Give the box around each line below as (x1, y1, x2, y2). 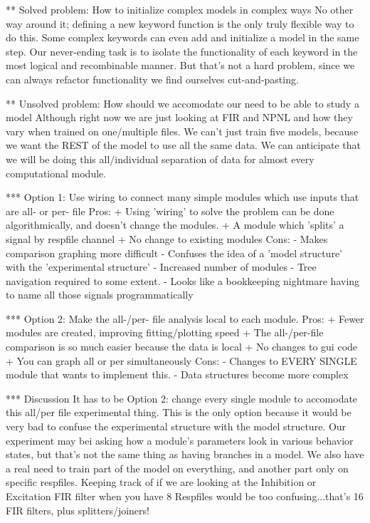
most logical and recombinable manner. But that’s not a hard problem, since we (6, 58, 355, 73)
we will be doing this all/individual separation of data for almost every (6, 151, 314, 166)
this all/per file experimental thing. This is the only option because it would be (6, 405, 351, 420)
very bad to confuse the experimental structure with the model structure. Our (6, 419, 347, 434)
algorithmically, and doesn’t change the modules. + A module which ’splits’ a (6, 217, 344, 232)
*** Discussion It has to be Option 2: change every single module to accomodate (6, 390, 358, 405)
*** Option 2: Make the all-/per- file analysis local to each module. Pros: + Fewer (6, 311, 364, 326)
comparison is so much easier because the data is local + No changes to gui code (6, 339, 358, 354)
